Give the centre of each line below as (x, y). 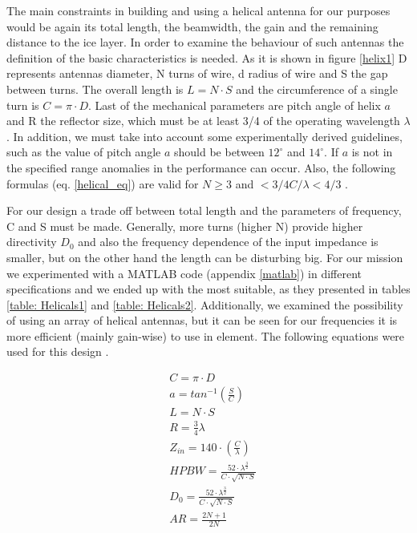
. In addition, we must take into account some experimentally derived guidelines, (204, 136)
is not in (372, 152)
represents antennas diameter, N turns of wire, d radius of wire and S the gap (197, 73)
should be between (219, 152)
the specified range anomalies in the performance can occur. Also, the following (201, 167)
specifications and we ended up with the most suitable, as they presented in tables (208, 289)
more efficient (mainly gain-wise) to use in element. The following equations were (206, 335)
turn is (23, 105)
